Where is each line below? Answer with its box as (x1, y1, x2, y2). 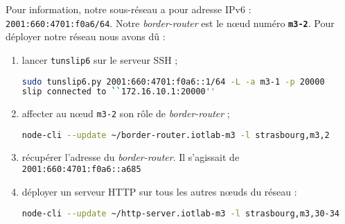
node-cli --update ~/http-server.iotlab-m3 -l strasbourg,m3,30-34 (21, 208, 340, 218)
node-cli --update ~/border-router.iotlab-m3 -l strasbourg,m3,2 (21, 130, 330, 140)
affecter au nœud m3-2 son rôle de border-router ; (21, 106, 230, 121)
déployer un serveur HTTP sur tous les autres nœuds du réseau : (21, 184, 297, 199)
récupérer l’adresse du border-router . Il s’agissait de (21, 149, 240, 164)
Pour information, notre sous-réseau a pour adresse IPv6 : (6, 2, 251, 16)
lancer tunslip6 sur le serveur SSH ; (21, 52, 178, 67)
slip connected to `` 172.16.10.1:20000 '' (21, 87, 216, 97)
